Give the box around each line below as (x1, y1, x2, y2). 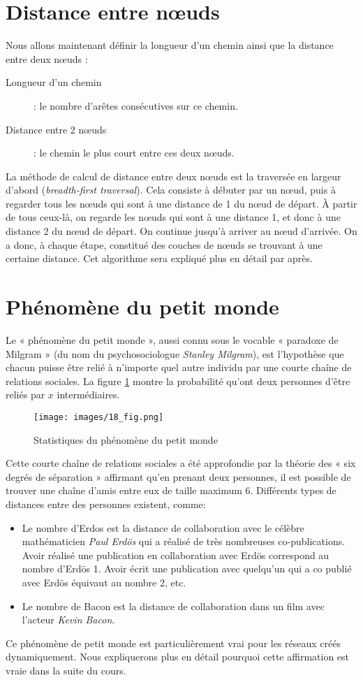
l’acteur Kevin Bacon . (22, 612, 115, 627)
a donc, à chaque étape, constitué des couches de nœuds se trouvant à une (6, 237, 323, 252)
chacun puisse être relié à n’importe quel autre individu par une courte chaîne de (6, 360, 352, 375)
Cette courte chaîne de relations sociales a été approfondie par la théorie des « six (6, 456, 356, 470)
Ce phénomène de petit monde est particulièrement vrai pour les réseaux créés (6, 635, 341, 650)
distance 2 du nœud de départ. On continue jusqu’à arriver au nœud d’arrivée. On (6, 224, 357, 238)
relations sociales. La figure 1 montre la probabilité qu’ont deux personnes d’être (6, 373, 350, 388)
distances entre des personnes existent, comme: (6, 496, 206, 511)
